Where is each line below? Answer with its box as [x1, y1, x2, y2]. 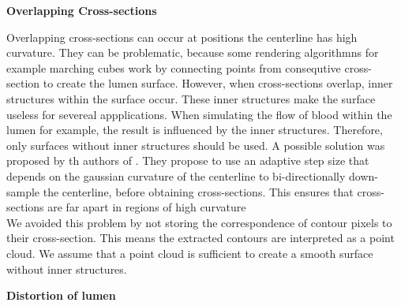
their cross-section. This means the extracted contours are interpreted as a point [6, 229, 395, 246]
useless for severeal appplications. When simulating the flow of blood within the [6, 106, 392, 122]
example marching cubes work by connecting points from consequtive [6, 59, 341, 76]
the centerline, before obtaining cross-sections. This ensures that [43, 183, 354, 200]
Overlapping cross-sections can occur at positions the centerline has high [6, 28, 358, 45]
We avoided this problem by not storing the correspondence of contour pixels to [6, 214, 392, 230]
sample [6, 183, 40, 200]
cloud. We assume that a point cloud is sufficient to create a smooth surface [6, 244, 373, 261]
